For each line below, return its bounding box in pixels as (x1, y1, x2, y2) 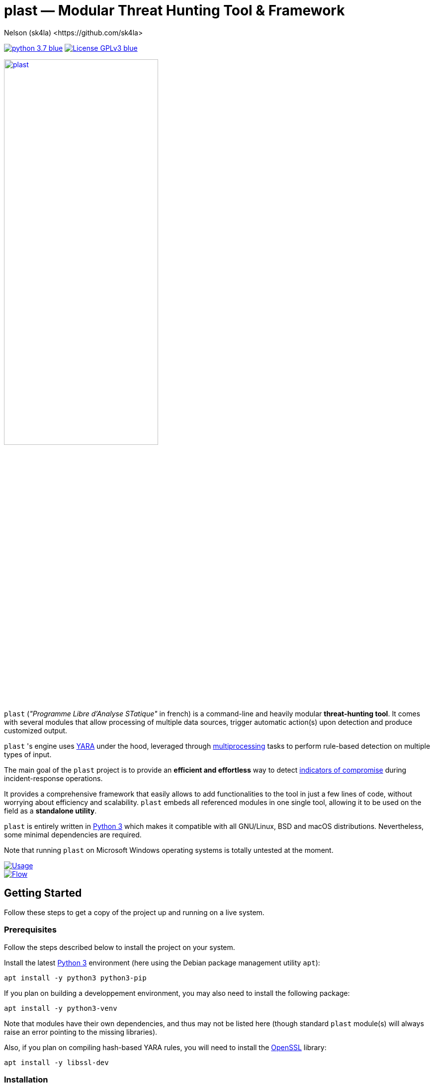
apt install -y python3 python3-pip (4, 973, 147, 982)
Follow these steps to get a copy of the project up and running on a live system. (4, 908, 264, 917)
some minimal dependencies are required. (4, 830, 142, 839)
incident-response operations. (4, 774, 103, 783)
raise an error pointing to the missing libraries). (4, 1027, 158, 1036)
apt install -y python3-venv (4, 1004, 117, 1012)
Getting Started (4, 887, 82, 900)
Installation (4, 1074, 48, 1085)
